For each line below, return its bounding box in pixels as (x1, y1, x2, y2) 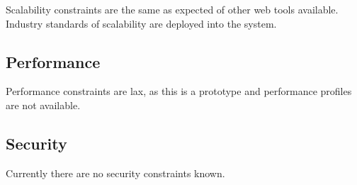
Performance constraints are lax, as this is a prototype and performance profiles (6, 84, 352, 99)
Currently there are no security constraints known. (6, 165, 225, 180)
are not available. (6, 97, 81, 112)
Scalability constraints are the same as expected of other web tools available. (6, 2, 339, 16)
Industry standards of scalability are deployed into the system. (6, 16, 277, 30)
